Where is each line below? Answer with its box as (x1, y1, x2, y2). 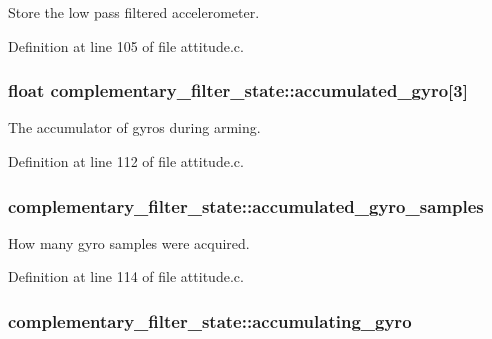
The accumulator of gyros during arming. (8, 117, 261, 138)
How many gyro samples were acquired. (8, 232, 250, 253)
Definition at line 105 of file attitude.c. (8, 35, 244, 56)
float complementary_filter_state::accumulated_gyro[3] (8, 78, 468, 103)
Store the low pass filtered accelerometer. (8, 2, 260, 22)
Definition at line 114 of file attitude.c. (8, 266, 244, 287)
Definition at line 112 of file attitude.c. (8, 151, 244, 171)
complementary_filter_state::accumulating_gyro (8, 308, 412, 333)
